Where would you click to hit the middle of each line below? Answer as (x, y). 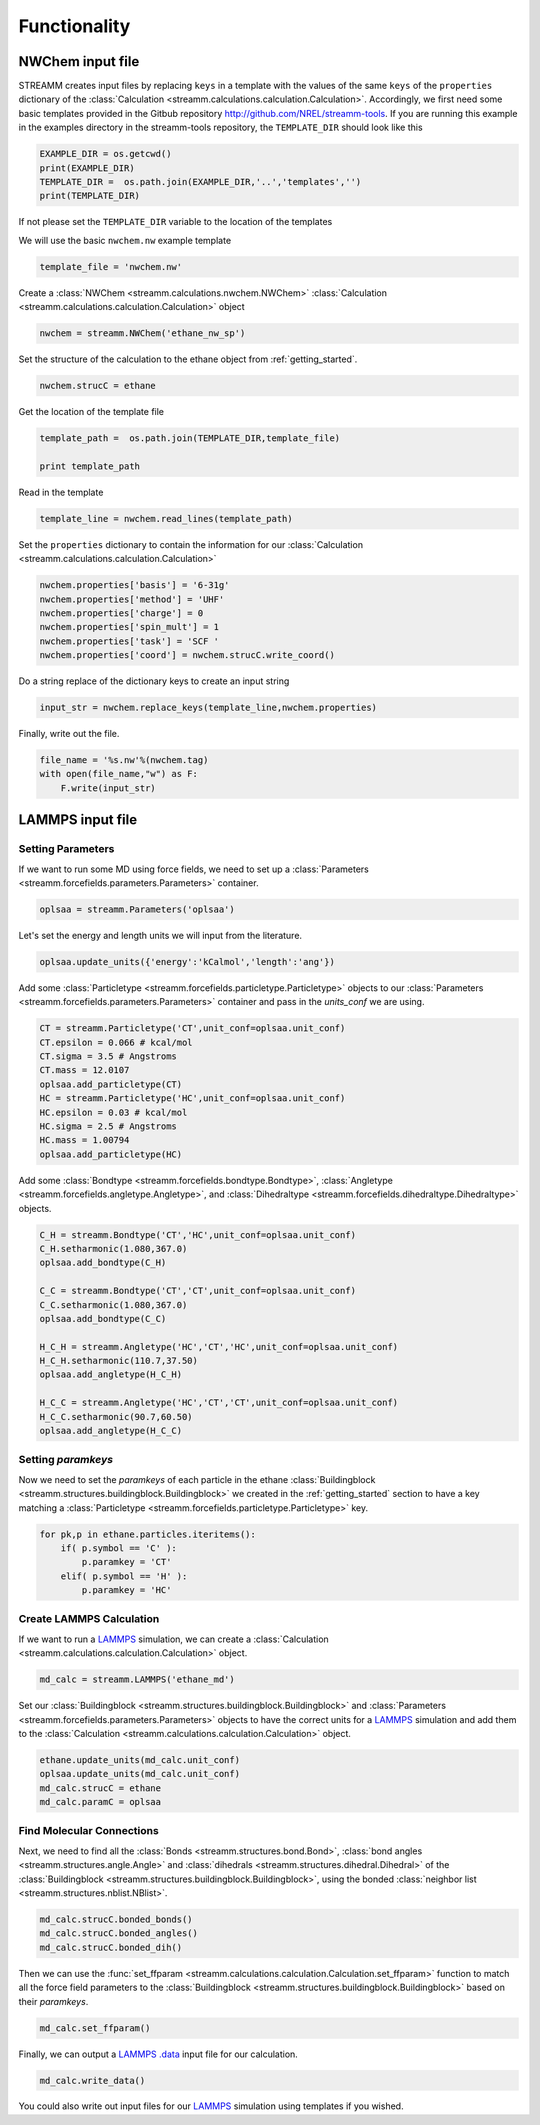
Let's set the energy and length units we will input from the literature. (160, 935)
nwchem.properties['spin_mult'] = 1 (129, 627)
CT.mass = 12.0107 (84, 1070)
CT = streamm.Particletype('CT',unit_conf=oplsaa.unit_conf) (192, 1028)
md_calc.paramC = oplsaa (100, 1802)
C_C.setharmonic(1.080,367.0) (113, 1304)
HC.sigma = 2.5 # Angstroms (108, 1126)
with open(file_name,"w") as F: (119, 774)
